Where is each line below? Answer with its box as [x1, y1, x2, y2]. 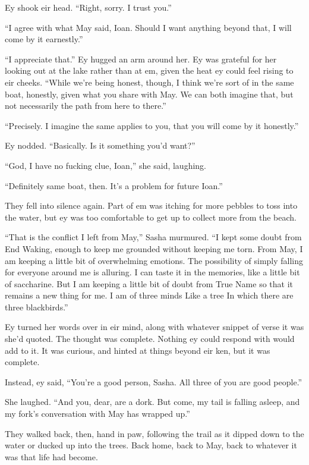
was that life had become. [5, 450, 98, 463]
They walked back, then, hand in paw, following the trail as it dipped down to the [5, 427, 304, 439]
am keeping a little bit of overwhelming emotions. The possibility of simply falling [5, 254, 304, 266]
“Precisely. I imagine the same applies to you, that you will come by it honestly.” [5, 119, 299, 131]
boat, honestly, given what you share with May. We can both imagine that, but [5, 87, 294, 100]
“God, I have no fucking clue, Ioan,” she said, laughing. [5, 159, 206, 171]
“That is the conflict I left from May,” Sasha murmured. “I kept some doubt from [5, 231, 302, 243]
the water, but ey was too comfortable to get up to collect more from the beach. [5, 210, 297, 223]
